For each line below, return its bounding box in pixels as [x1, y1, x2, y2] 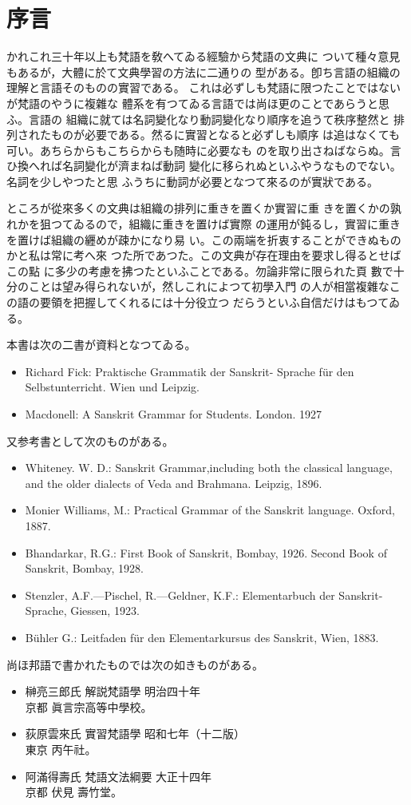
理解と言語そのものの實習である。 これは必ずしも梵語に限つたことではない [6, 79, 401, 96]
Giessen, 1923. [70, 602, 140, 619]
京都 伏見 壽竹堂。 [25, 783, 123, 800]
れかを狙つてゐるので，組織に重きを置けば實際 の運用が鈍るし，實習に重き [6, 216, 401, 232]
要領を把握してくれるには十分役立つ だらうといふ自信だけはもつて [39, 294, 389, 311]
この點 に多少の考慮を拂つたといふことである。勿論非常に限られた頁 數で [6, 262, 393, 279]
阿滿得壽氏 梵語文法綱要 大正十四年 [25, 767, 212, 784]
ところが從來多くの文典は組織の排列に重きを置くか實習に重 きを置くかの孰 [6, 200, 401, 216]
